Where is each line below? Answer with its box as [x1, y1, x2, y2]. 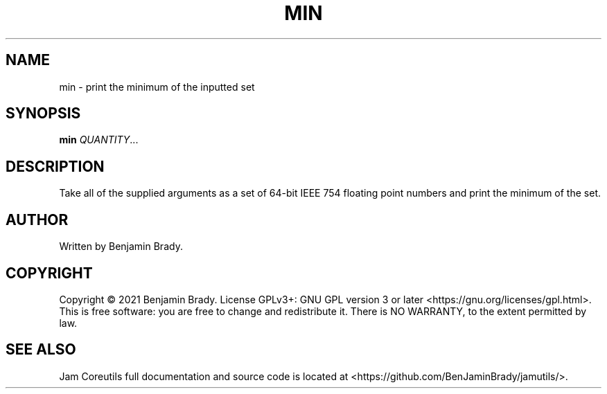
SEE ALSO [6, 341, 76, 359]
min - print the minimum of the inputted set [59, 80, 255, 93]
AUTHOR [6, 211, 69, 229]
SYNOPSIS [6, 105, 81, 123]
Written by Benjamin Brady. [59, 240, 183, 253]
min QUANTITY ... [59, 134, 139, 146]
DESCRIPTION [6, 157, 105, 175]
